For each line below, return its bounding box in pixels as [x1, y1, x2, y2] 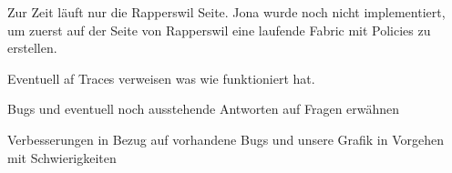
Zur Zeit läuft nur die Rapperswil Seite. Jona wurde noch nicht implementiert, [7, 3, 446, 21]
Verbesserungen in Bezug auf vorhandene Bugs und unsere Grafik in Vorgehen [7, 129, 445, 148]
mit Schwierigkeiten [7, 148, 117, 167]
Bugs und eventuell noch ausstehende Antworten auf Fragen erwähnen [7, 99, 400, 118]
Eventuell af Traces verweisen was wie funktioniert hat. [7, 68, 315, 87]
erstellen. [7, 38, 57, 57]
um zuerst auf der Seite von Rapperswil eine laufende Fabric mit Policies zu [7, 20, 431, 39]
